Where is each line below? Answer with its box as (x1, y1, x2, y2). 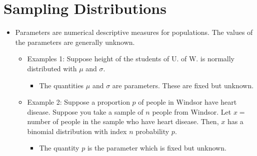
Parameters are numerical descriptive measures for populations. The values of (15, 27, 253, 37)
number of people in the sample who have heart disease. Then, (27, 116, 219, 127)
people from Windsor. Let (152, 106, 231, 117)
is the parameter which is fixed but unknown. (87, 143, 226, 153)
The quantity (39, 143, 79, 153)
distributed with (27, 63, 77, 73)
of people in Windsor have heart (138, 97, 237, 107)
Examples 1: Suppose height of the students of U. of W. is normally (27, 53, 235, 64)
